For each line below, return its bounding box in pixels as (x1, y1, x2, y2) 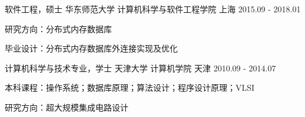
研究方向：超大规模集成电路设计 (5, 101, 128, 113)
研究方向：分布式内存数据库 (5, 22, 112, 35)
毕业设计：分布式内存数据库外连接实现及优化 (5, 42, 178, 54)
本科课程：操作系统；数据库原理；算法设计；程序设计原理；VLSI (5, 81, 255, 94)
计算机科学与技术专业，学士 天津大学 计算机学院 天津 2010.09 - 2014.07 (5, 61, 276, 74)
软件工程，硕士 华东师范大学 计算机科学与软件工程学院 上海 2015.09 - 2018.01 (5, 3, 301, 15)
